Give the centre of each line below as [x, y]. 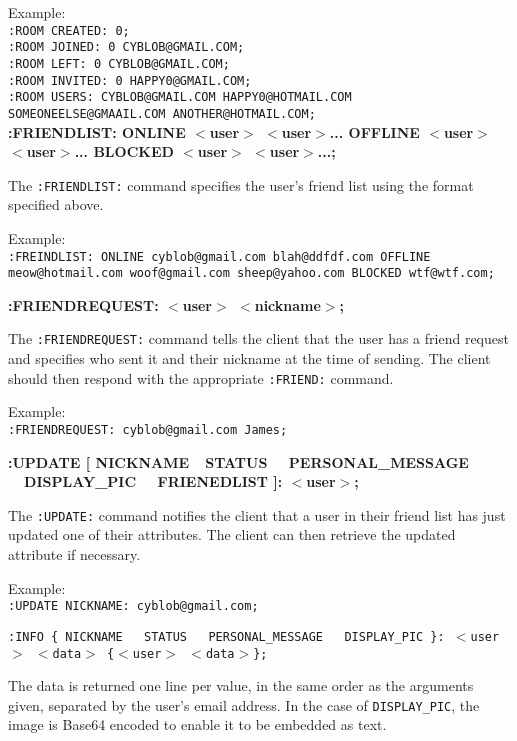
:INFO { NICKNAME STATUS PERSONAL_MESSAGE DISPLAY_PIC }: [226, 636]
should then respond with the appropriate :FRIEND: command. [201, 377]
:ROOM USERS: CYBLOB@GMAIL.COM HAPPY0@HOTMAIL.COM [180, 97]
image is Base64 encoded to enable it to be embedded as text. [197, 724]
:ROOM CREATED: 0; [69, 30]
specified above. [56, 204]
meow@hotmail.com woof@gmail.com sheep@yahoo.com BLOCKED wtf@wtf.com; [251, 273]
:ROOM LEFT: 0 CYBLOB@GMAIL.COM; [119, 63]
